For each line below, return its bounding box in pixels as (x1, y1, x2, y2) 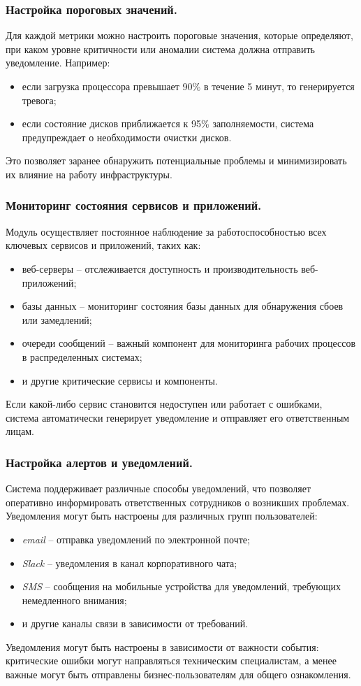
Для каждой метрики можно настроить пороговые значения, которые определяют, (6, 28, 353, 43)
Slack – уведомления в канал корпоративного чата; (22, 555, 237, 570)
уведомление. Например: (6, 55, 110, 70)
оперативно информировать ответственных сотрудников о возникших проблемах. (6, 494, 350, 509)
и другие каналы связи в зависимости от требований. (22, 616, 249, 631)
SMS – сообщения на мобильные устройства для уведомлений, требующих (22, 579, 341, 594)
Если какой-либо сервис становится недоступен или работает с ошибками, (6, 396, 323, 411)
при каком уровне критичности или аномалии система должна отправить (6, 41, 315, 56)
